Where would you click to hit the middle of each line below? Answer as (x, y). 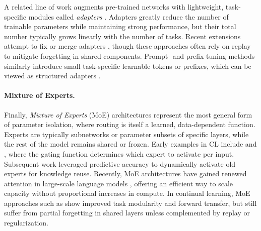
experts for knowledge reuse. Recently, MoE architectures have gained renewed (125, 174)
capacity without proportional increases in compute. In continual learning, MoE (127, 193)
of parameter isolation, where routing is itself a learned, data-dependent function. (130, 124)
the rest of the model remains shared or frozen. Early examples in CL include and (130, 144)
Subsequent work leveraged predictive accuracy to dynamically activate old (120, 163)
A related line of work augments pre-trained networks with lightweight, (114, 7)
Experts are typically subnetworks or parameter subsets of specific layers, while (126, 134)
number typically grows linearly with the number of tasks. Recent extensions (122, 36)
